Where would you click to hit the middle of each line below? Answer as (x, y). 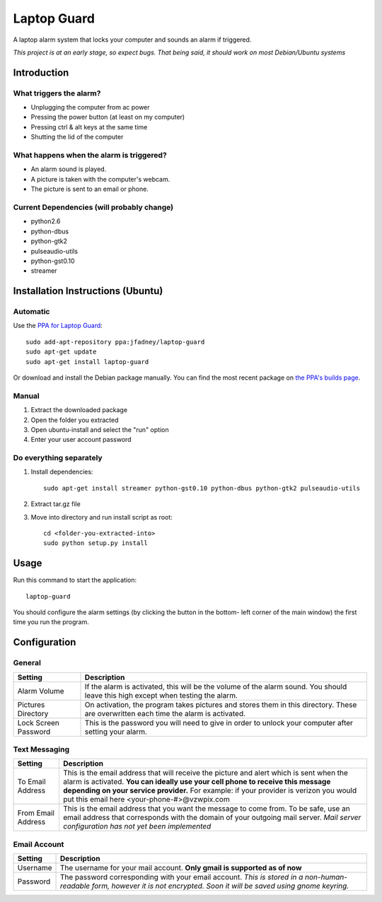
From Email (36, 813)
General (27, 663)
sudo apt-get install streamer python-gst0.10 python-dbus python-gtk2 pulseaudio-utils (202, 488)
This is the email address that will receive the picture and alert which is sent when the (206, 773)
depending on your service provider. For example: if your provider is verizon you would (210, 790)
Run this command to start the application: (75, 580)
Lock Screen (39, 722)
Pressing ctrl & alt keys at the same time (89, 127)
